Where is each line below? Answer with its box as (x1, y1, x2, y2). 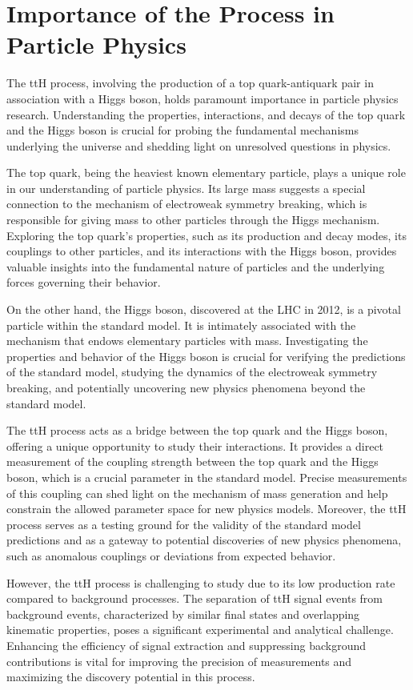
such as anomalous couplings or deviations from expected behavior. (6, 547, 336, 564)
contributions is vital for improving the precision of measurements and (6, 652, 352, 669)
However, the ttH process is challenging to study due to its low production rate (6, 574, 395, 591)
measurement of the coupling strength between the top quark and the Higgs (6, 453, 379, 470)
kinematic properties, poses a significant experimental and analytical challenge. (6, 621, 394, 638)
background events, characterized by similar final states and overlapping (6, 605, 360, 622)
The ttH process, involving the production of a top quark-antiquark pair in (6, 74, 374, 91)
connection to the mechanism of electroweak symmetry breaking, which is (6, 195, 367, 212)
